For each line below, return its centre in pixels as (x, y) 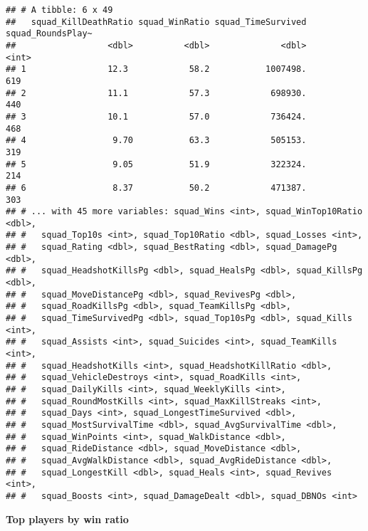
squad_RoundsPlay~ (49, 34)
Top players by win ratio (67, 519)
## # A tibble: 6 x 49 (59, 10)
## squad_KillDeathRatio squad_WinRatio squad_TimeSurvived (156, 22)
